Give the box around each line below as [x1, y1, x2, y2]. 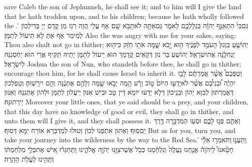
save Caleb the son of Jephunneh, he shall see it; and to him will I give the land [4, 1, 241, 11]
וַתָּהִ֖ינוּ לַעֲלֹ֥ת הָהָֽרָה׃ [4, 153, 54, 164]
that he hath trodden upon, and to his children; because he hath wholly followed [4, 11, 244, 21]
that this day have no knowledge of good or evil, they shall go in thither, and [4, 106, 234, 116]
